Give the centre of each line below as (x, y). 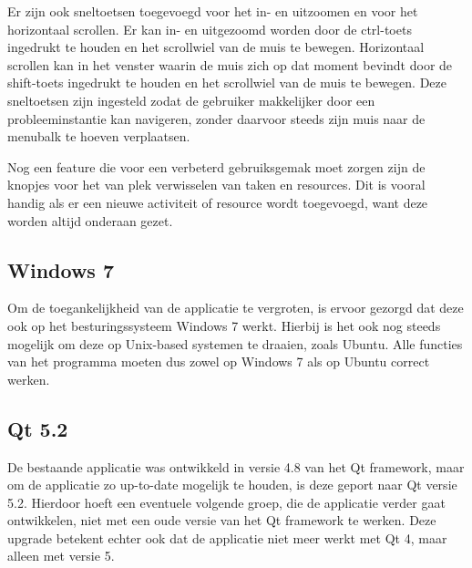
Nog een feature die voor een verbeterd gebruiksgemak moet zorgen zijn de (216, 166)
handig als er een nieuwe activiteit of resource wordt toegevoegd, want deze (218, 202)
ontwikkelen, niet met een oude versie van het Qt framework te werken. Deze (222, 520)
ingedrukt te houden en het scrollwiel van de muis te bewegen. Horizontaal (216, 47)
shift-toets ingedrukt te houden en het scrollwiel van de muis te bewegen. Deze (227, 83)
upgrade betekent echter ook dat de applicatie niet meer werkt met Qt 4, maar (227, 537)
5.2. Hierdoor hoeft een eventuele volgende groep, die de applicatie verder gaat (226, 502)
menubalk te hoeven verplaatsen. (99, 136)
